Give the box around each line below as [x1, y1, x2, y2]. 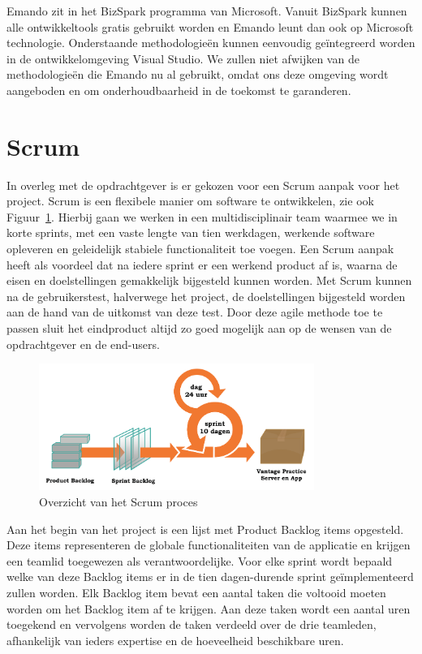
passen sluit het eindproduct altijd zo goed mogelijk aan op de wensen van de [6, 320, 392, 337]
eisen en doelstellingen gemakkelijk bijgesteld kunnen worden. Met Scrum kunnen [6, 272, 412, 289]
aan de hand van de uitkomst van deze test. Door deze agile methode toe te [6, 303, 383, 321]
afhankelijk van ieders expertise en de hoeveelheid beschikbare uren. [6, 631, 344, 648]
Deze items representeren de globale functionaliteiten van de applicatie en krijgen [6, 536, 411, 553]
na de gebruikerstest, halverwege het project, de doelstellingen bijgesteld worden [6, 287, 406, 304]
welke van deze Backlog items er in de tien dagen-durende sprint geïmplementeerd [6, 568, 414, 585]
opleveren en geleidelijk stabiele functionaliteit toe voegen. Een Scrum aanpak [6, 240, 394, 257]
